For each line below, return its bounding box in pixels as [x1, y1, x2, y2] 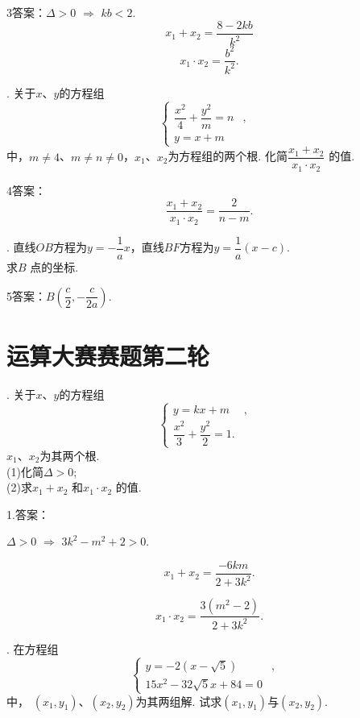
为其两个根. [39, 446, 100, 463]
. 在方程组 [6, 640, 59, 657]
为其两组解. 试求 [135, 692, 222, 709]
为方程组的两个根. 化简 [168, 147, 288, 164]
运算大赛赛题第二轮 [6, 338, 210, 371]
